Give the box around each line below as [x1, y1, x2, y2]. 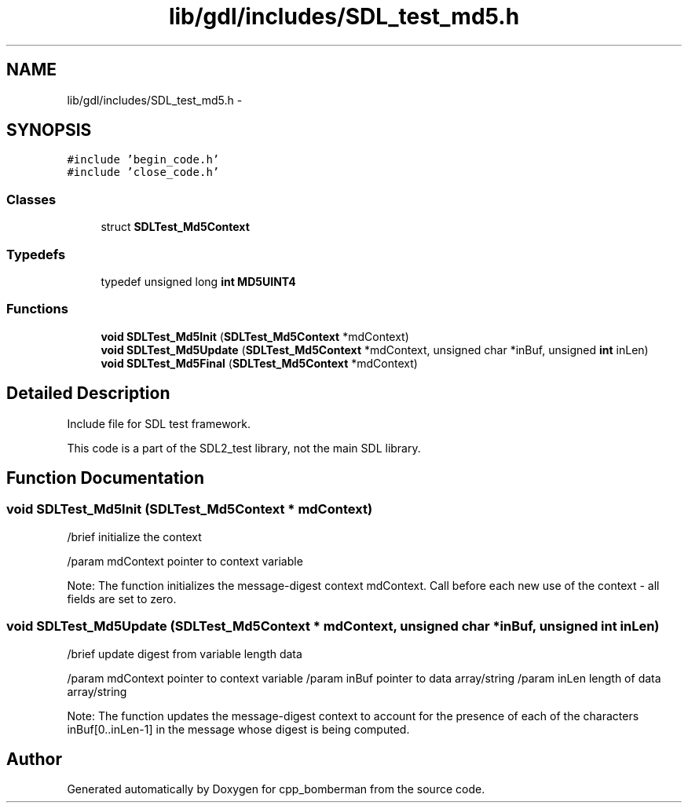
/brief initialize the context [67, 529, 202, 544]
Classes [6, 191, 57, 207]
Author [6, 749, 62, 769]
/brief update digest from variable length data [67, 646, 302, 661]
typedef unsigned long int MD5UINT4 [101, 274, 296, 288]
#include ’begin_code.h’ [67, 153, 220, 167]
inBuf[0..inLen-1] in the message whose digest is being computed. [67, 722, 410, 736]
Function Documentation [6, 467, 204, 488]
